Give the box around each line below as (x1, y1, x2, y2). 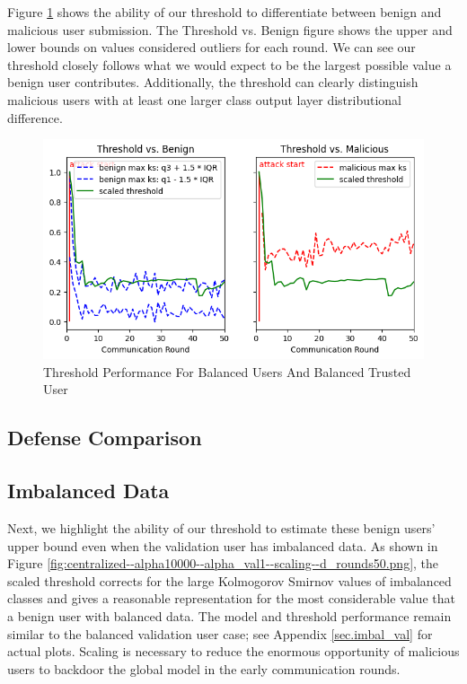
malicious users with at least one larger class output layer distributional (7, 90, 402, 109)
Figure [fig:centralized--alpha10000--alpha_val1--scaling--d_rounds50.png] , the (7, 554, 439, 573)
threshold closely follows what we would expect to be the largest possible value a (7, 55, 452, 74)
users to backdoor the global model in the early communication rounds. (7, 659, 401, 678)
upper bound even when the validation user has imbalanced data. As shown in (7, 536, 438, 555)
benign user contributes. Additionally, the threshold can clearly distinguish (7, 73, 419, 92)
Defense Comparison (7, 424, 202, 452)
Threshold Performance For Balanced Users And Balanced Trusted (43, 362, 411, 381)
